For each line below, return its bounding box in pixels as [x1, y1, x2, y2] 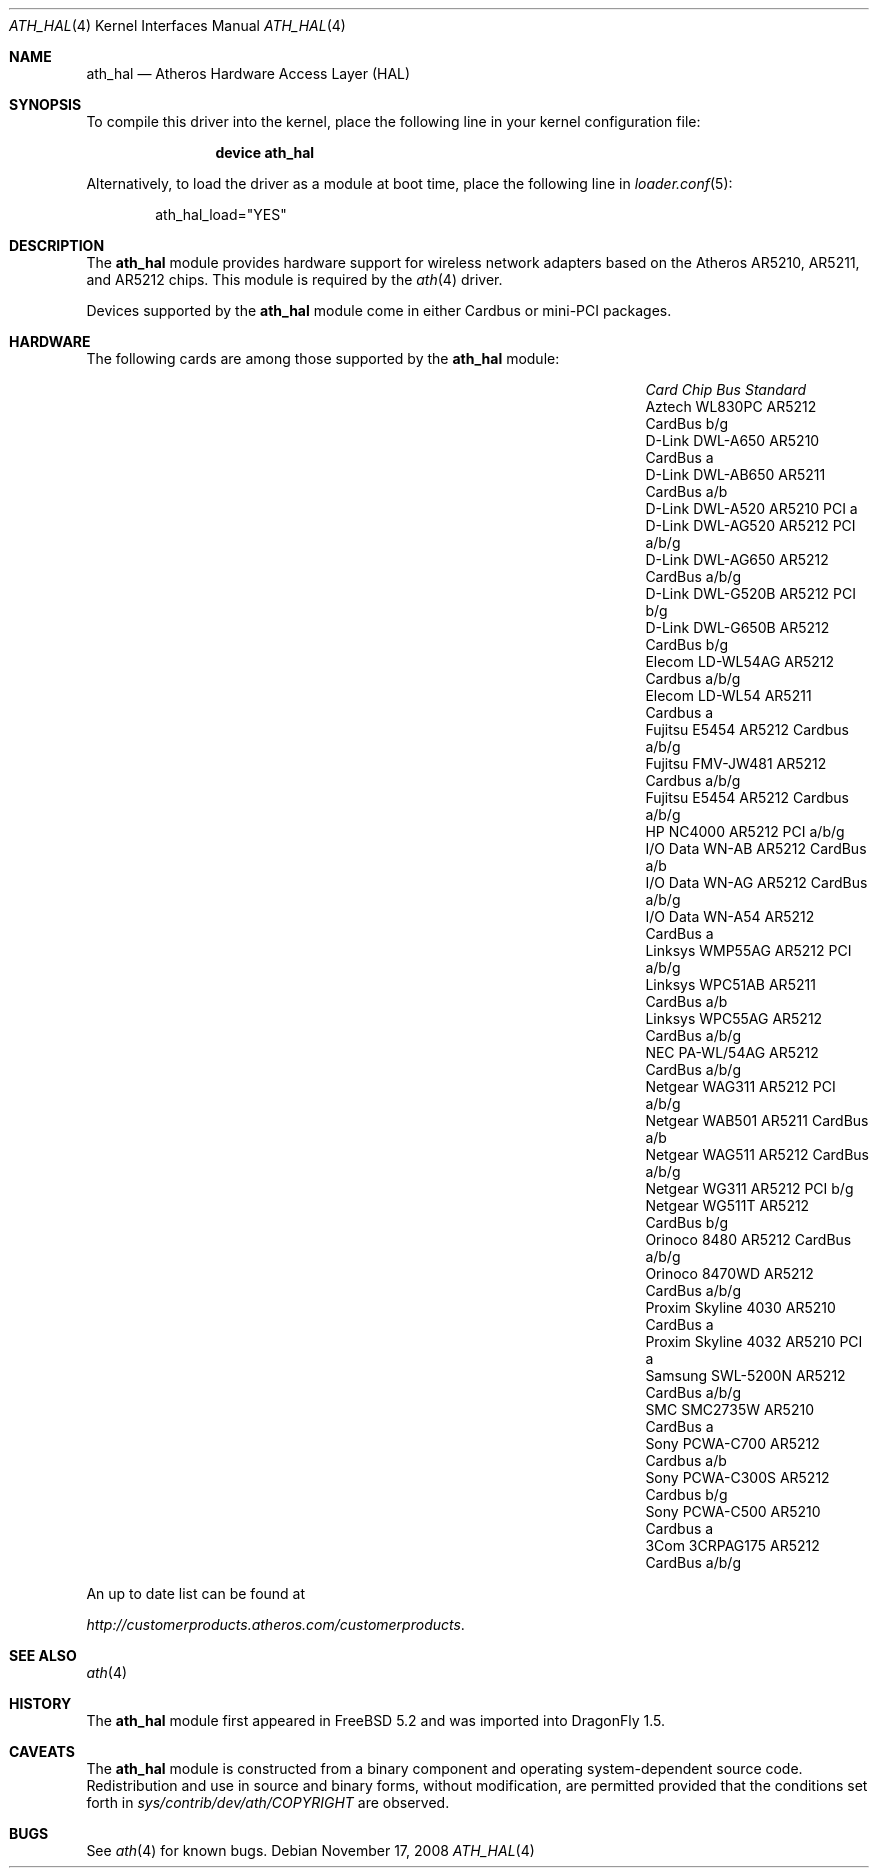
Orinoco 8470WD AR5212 [645, 1265, 814, 1282]
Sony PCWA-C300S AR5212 [645, 1469, 830, 1486]
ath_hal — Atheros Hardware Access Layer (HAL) [86, 65, 411, 82]
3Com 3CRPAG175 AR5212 [645, 1537, 820, 1554]
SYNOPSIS [9, 96, 82, 113]
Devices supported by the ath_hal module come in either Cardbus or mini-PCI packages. [86, 302, 672, 319]
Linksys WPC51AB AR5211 [645, 976, 816, 993]
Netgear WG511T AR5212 [645, 1197, 810, 1214]
